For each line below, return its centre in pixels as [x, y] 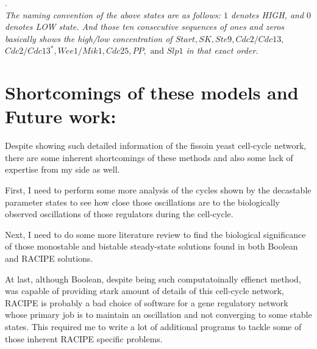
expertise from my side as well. [62, 169]
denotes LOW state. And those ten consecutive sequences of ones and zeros [145, 27]
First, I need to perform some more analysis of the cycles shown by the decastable [158, 190]
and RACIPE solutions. [49, 258]
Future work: [61, 116]
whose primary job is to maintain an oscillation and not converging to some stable [158, 315]
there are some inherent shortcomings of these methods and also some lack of [149, 157]
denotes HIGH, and [268, 14]
